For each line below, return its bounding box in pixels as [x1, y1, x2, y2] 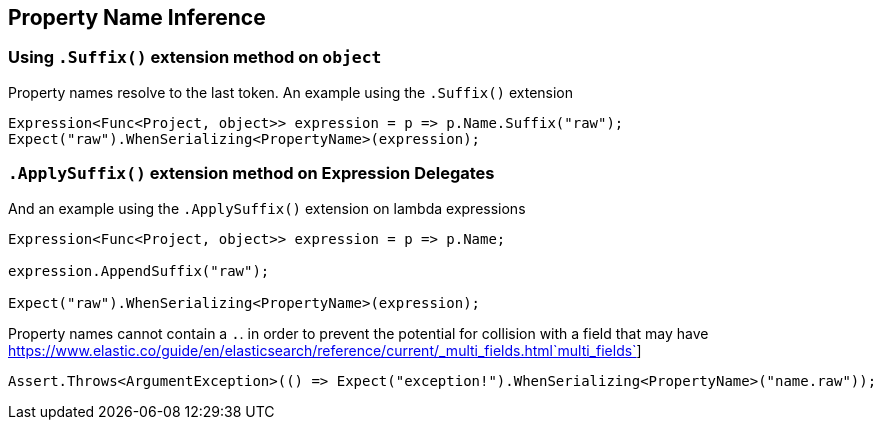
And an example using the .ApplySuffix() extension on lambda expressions [8, 199, 526, 217]
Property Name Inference [8, 5, 266, 30]
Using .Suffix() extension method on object [8, 47, 382, 68]
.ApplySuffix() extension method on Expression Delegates [8, 163, 495, 184]
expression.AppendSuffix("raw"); [8, 262, 270, 279]
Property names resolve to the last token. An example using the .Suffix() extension [8, 83, 574, 101]
